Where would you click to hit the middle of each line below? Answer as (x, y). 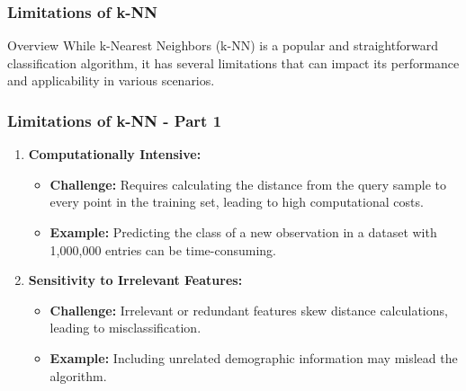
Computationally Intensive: (115, 154)
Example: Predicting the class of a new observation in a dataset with (243, 232)
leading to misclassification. (125, 328)
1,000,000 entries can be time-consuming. (163, 249)
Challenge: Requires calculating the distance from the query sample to (248, 184)
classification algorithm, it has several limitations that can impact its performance (233, 62)
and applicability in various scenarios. (111, 80)
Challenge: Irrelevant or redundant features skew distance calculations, (249, 310)
